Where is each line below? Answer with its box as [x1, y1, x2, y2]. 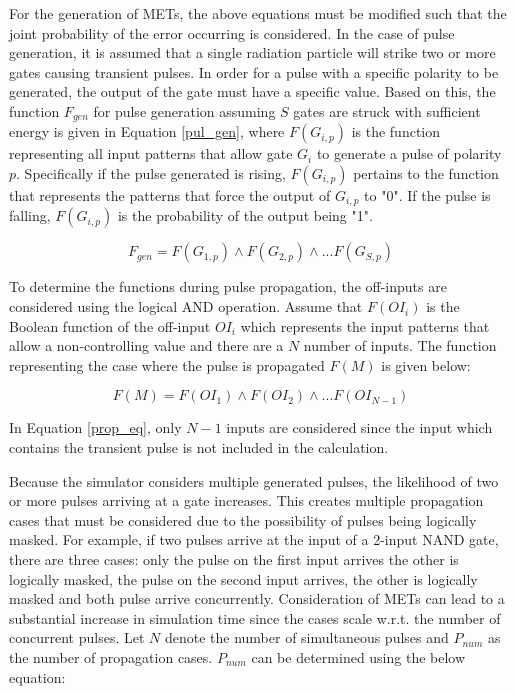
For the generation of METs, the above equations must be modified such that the [9, 3, 507, 23]
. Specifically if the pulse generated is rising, [16, 163, 286, 184]
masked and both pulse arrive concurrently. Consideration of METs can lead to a [9, 588, 505, 609]
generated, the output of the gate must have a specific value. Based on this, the [9, 81, 496, 102]
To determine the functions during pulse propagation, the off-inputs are [9, 276, 447, 297]
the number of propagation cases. [9, 646, 213, 667]
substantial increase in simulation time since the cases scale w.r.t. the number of [9, 607, 501, 628]
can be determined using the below [251, 646, 466, 667]
